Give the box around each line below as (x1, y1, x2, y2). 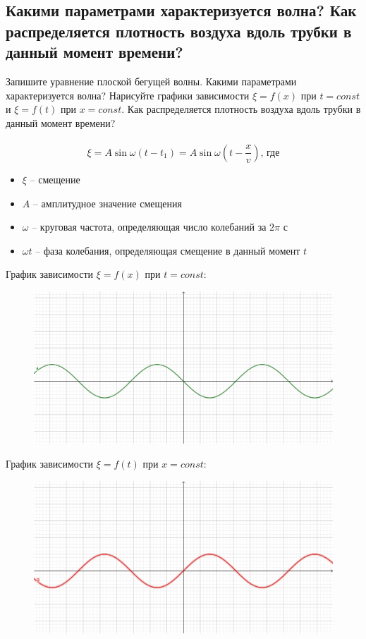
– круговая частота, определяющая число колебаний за (32, 219, 267, 234)
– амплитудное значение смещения (32, 195, 182, 210)
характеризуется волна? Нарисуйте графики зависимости (6, 87, 250, 102)
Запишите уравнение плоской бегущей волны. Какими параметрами (6, 73, 297, 88)
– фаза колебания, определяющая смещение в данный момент (35, 243, 300, 257)
